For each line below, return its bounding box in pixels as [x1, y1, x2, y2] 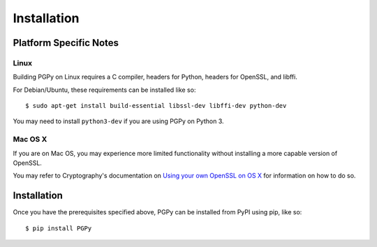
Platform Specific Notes [13, 37, 119, 49]
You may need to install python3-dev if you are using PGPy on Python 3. [13, 117, 224, 125]
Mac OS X [13, 134, 47, 144]
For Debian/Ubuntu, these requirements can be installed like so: [13, 86, 196, 94]
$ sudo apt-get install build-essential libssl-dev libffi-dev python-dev [25, 102, 287, 110]
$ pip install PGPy [25, 224, 92, 232]
